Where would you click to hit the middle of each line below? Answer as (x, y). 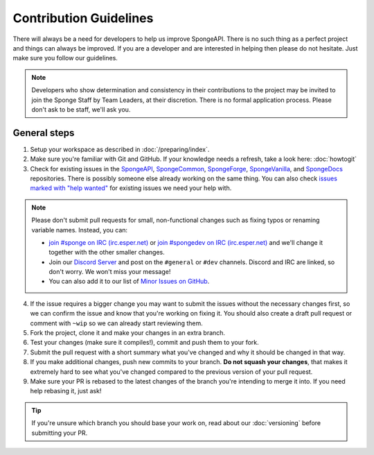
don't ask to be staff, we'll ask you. (81, 109)
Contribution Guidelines (83, 18)
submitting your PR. (60, 433)
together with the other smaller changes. (107, 252)
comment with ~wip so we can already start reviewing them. (117, 323)
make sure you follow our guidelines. (65, 58)
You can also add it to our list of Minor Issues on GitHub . (129, 282)
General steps (44, 133)
